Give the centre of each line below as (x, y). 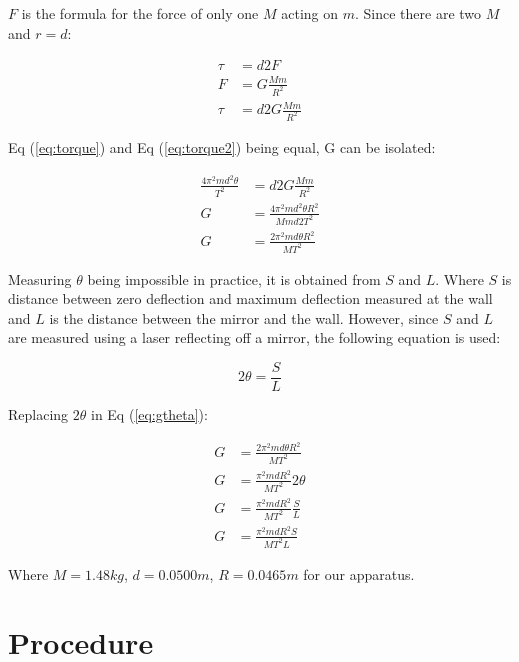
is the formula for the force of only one (140, 13)
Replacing (38, 414)
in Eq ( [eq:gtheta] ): (149, 414)
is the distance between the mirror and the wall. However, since (244, 317)
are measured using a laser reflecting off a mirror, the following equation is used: (254, 337)
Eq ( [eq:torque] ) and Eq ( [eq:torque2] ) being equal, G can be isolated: (222, 147)
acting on (310, 13)
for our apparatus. (359, 573)
